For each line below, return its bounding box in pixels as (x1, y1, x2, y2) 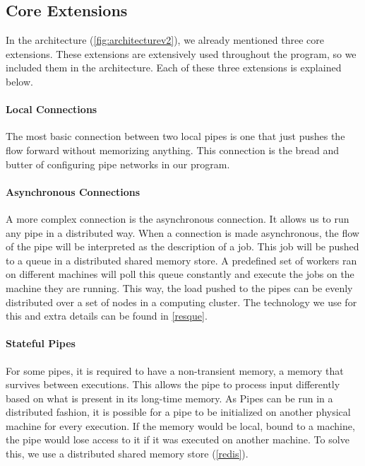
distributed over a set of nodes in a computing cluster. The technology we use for (6, 294, 357, 309)
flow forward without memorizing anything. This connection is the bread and (6, 142, 340, 157)
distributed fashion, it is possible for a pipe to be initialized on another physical (6, 404, 351, 419)
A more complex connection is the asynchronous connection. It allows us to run (6, 211, 349, 226)
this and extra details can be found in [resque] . (6, 308, 208, 323)
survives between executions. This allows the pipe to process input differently (6, 377, 340, 392)
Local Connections (6, 102, 97, 117)
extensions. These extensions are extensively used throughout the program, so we (6, 46, 357, 61)
